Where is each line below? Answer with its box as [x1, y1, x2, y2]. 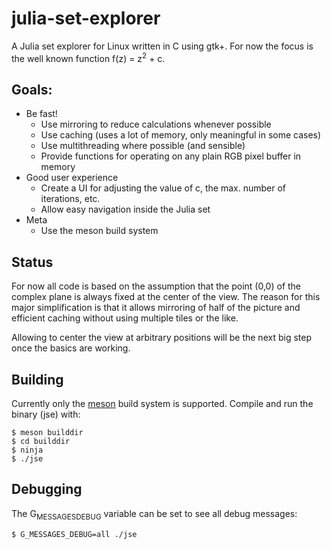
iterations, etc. [40, 193, 101, 205]
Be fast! [25, 108, 58, 120]
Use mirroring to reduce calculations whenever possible [40, 118, 272, 131]
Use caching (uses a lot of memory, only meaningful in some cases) [40, 129, 322, 141]
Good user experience [25, 172, 119, 184]
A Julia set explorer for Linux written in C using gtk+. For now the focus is [11, 40, 314, 52]
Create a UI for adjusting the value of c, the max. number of [40, 182, 287, 194]
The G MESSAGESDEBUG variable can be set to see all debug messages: [11, 507, 298, 522]
